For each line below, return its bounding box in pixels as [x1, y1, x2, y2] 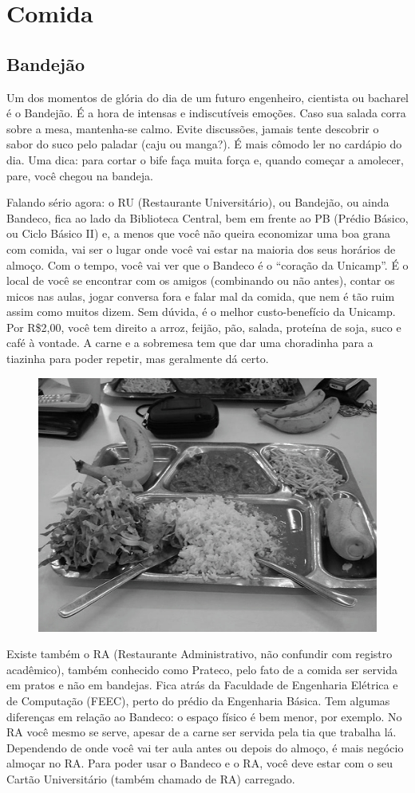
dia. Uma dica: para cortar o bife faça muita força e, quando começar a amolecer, [6, 151, 404, 168]
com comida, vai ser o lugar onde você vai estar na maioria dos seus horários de [6, 240, 396, 257]
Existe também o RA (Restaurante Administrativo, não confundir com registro [6, 645, 393, 662]
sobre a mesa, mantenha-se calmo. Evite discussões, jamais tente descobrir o [6, 120, 379, 136]
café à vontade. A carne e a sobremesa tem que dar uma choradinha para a [6, 334, 373, 351]
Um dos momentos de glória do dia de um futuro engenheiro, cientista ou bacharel [6, 89, 409, 105]
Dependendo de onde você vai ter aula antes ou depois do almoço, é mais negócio [6, 739, 404, 756]
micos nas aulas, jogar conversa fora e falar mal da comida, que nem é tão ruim [6, 287, 395, 304]
